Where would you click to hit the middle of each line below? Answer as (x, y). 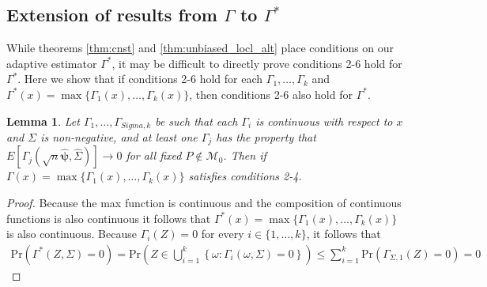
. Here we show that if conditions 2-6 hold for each (140, 79)
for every (223, 234)
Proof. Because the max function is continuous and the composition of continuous (204, 203)
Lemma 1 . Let (43, 121)
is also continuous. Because (72, 234)
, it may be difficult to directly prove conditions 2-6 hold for (257, 63)
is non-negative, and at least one (119, 137)
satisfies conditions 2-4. (245, 176)
